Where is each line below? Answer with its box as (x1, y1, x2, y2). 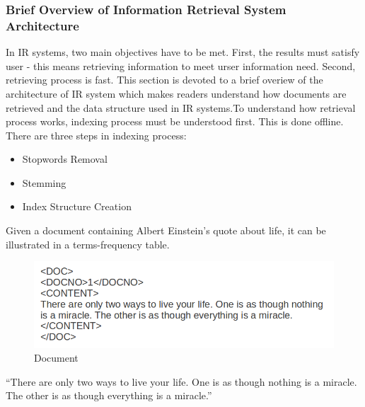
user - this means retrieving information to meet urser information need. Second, (6, 58, 356, 73)
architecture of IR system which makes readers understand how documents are (6, 86, 347, 101)
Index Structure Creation (22, 199, 132, 214)
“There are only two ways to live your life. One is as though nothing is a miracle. (6, 374, 357, 389)
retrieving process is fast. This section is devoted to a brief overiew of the (6, 72, 323, 87)
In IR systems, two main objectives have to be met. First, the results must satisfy (6, 45, 360, 59)
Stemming (22, 175, 66, 190)
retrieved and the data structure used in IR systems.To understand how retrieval (6, 100, 356, 115)
